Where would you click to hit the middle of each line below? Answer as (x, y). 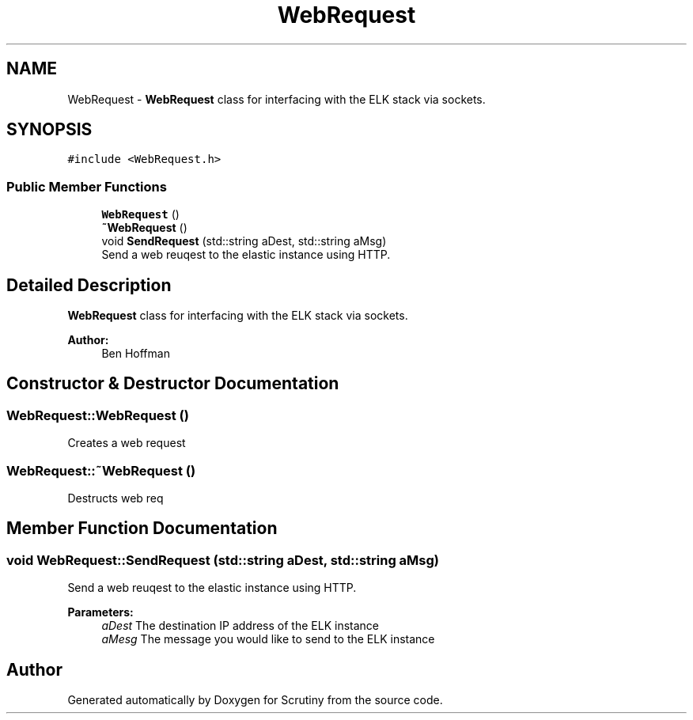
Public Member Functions (87, 186)
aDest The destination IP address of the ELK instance (240, 626)
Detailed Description (89, 285)
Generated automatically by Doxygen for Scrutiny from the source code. (255, 700)
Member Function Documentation (142, 529)
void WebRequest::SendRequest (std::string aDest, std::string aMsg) (223, 560)
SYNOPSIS (49, 130)
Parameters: (100, 612)
